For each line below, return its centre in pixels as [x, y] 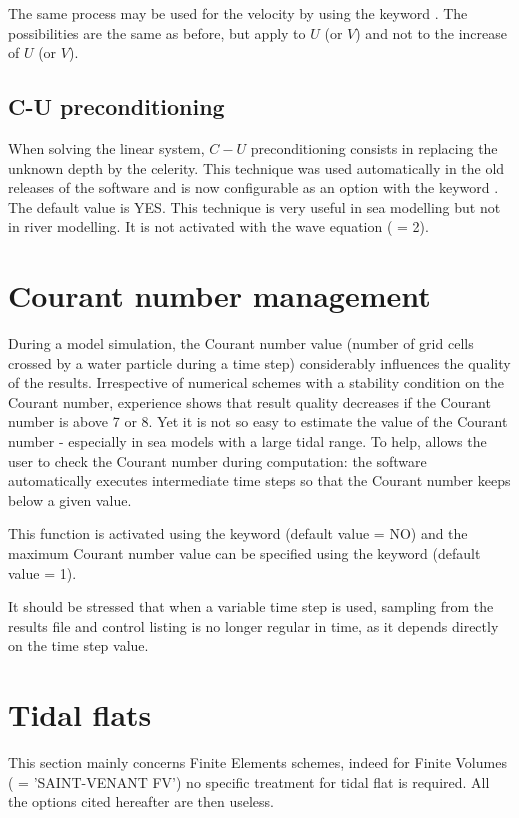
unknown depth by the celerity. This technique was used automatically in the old [256, 167]
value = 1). [42, 572]
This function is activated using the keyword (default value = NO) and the [238, 533]
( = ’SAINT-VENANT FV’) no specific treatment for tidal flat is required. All [249, 781]
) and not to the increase [431, 32]
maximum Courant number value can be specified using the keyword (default [244, 553]
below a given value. [70, 499]
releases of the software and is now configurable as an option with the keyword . [253, 187]
